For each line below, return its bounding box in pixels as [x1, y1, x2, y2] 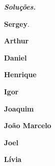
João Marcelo [4, 120, 51, 131]
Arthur [4, 35, 29, 46]
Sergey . [4, 18, 29, 29]
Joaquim [4, 103, 34, 114]
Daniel [4, 52, 27, 63]
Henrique [4, 69, 36, 80]
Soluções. [4, 2, 36, 12]
